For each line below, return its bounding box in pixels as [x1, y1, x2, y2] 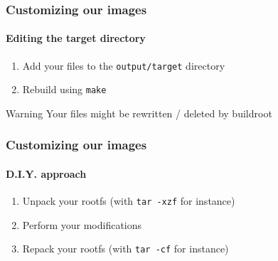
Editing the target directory [6, 31, 146, 46]
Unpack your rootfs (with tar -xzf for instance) [22, 193, 235, 208]
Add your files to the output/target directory [22, 58, 225, 73]
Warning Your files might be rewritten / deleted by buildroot [6, 105, 272, 120]
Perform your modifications [22, 217, 142, 232]
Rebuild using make [22, 82, 107, 97]
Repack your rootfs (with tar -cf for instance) [22, 241, 229, 256]
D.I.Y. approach [6, 166, 87, 181]
